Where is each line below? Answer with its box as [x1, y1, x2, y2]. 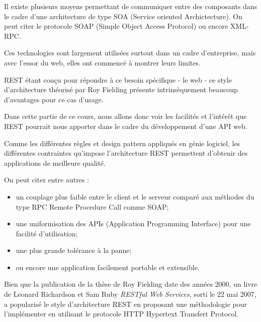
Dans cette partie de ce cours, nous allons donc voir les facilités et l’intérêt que [4, 111, 247, 121]
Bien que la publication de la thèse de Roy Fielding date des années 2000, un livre [4, 279, 257, 289]
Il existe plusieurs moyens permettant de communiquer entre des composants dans [4, 1, 257, 11]
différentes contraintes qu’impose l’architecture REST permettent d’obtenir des [4, 148, 248, 158]
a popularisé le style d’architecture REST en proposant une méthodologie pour [4, 298, 247, 309]
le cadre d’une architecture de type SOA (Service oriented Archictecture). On [4, 11, 242, 21]
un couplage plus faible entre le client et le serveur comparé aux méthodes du [16, 191, 254, 202]
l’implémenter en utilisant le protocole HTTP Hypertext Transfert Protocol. [4, 308, 239, 319]
